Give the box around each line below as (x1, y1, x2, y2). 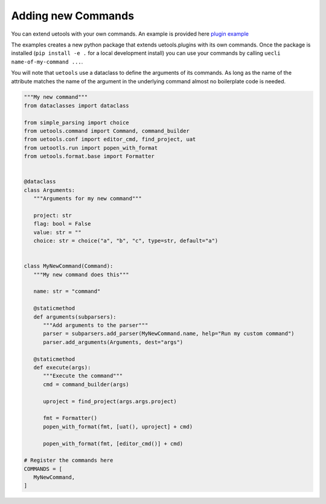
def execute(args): (33, 364, 91, 371)
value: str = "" (33, 229, 81, 235)
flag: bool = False (33, 220, 91, 228)
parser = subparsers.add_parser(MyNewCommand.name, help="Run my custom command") (43, 330, 295, 337)
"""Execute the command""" (43, 372, 123, 380)
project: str (33, 212, 72, 219)
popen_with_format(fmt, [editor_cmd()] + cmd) (43, 440, 184, 447)
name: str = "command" (33, 288, 101, 295)
